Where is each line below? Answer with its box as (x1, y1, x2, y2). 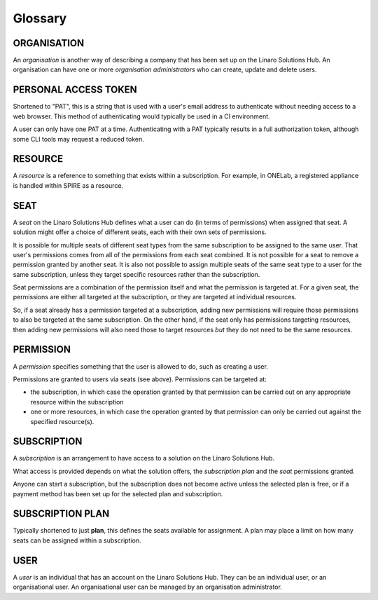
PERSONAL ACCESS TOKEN (13, 84, 138, 96)
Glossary (13, 11, 67, 26)
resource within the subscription (30, 397, 124, 406)
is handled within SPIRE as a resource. (13, 181, 124, 189)
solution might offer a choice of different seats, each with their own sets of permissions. (13, 228, 267, 236)
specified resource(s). (30, 417, 94, 425)
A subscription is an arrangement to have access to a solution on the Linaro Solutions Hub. (13, 454, 275, 463)
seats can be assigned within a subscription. (13, 536, 141, 545)
